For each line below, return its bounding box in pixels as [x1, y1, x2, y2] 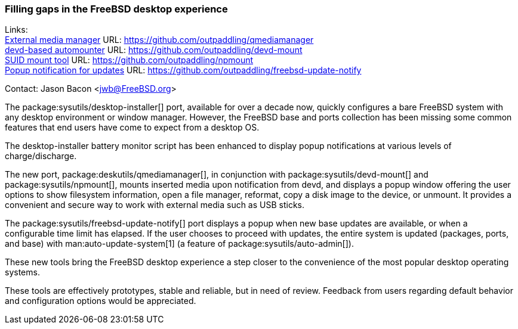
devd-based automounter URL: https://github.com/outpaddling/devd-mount [5, 45, 303, 55]
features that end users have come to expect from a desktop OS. [5, 122, 260, 133]
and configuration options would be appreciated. [5, 296, 196, 306]
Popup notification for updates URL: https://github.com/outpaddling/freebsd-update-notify [5, 65, 362, 76]
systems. [5, 267, 40, 278]
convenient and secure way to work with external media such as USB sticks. [5, 200, 305, 210]
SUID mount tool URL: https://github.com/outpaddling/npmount [5, 55, 254, 66]
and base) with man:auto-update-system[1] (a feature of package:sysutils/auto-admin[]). [5, 238, 354, 249]
